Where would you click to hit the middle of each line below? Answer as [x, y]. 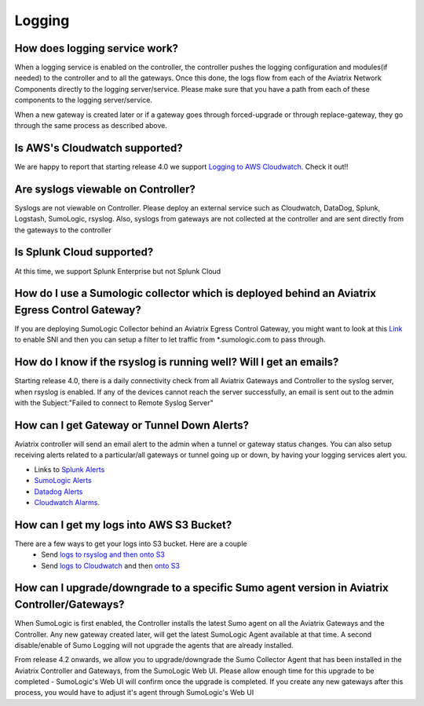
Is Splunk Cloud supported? [84, 252]
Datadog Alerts [58, 492]
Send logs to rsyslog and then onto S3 [103, 554]
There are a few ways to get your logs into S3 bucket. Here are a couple [131, 543]
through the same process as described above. [91, 126]
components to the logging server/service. [84, 100]
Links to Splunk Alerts [69, 469]
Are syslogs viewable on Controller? [105, 189]
